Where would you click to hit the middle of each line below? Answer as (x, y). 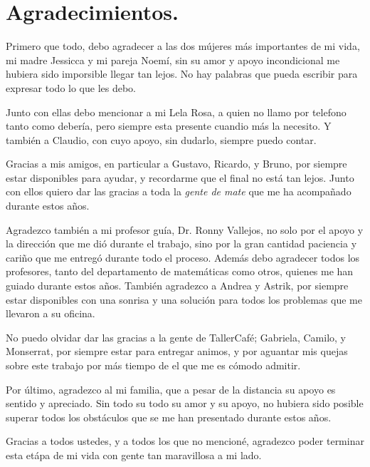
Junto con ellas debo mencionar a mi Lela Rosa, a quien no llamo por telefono (176, 112)
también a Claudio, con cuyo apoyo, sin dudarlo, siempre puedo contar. (161, 139)
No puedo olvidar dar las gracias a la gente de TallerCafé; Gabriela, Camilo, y (176, 337)
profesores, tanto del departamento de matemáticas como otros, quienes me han (180, 271)
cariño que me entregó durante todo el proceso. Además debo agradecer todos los (183, 257)
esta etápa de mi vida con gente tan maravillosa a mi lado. (134, 455)
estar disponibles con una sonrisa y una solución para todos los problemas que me (184, 299)
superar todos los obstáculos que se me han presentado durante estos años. (169, 417)
